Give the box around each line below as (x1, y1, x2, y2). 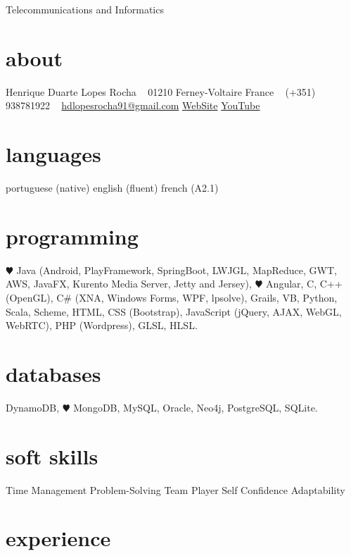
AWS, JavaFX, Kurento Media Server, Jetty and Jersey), (6, 276, 252, 291)
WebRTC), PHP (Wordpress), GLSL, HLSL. (6, 318, 198, 333)
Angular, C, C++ (266, 276, 343, 291)
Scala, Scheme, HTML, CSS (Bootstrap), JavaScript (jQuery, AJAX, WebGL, (6, 304, 342, 319)
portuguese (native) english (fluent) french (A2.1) (6, 180, 219, 195)
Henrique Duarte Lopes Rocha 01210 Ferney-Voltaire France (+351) (6, 84, 316, 99)
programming (6, 221, 139, 250)
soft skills (6, 441, 98, 470)
